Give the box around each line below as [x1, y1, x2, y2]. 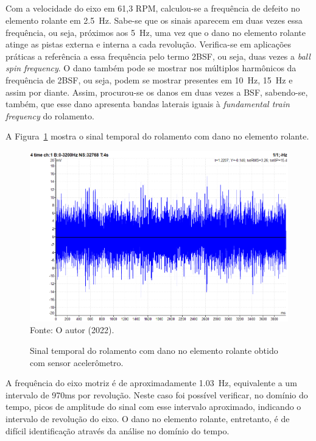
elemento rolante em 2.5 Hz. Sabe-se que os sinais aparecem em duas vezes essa [5, 13, 303, 26]
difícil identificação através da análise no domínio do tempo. [5, 424, 230, 437]
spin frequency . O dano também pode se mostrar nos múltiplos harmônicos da [5, 62, 297, 74]
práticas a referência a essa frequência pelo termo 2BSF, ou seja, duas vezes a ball [5, 49, 311, 62]
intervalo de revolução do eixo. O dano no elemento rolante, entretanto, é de [5, 412, 290, 425]
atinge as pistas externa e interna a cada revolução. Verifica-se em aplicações [5, 38, 292, 51]
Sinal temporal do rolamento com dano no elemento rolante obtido [30, 344, 278, 356]
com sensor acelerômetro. [30, 356, 124, 369]
